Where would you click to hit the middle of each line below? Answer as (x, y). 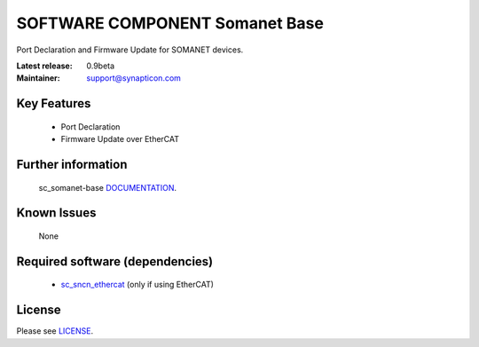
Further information (72, 164)
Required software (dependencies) (115, 261)
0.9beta (101, 66)
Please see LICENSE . (55, 331)
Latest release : (44, 66)
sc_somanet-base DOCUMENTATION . (108, 187)
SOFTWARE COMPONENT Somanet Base (170, 23)
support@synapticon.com (134, 78)
